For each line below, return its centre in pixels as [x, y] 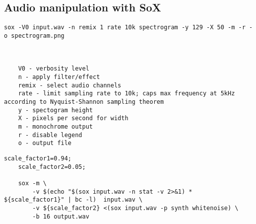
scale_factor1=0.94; [38, 159]
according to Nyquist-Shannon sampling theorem [84, 102]
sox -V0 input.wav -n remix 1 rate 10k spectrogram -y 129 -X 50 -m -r [125, 28]
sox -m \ [32, 184]
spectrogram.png [38, 36]
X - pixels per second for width [73, 118]
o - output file [45, 143]
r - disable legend [50, 135]
